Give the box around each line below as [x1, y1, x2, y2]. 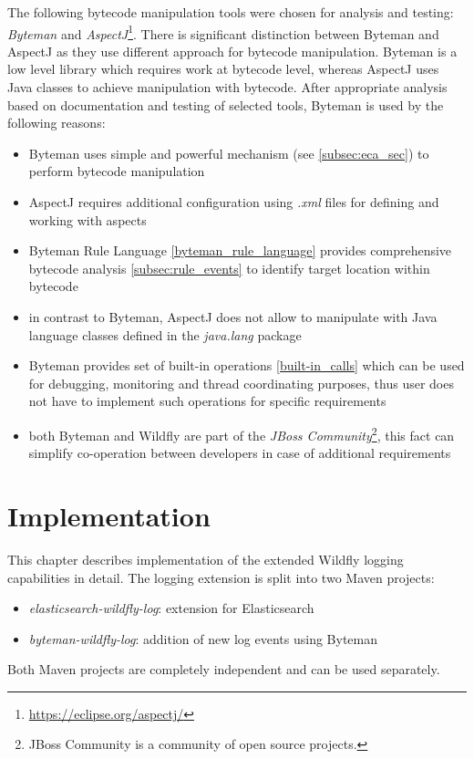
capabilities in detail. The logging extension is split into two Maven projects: [7, 567, 435, 587]
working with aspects [28, 210, 147, 229]
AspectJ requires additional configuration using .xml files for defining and [28, 192, 439, 211]
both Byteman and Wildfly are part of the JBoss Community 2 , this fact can [28, 422, 455, 444]
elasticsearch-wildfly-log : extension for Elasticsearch [28, 598, 314, 618]
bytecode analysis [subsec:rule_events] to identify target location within [28, 258, 430, 277]
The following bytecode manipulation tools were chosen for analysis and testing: [7, 3, 454, 21]
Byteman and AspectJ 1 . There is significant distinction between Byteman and [7, 21, 439, 43]
